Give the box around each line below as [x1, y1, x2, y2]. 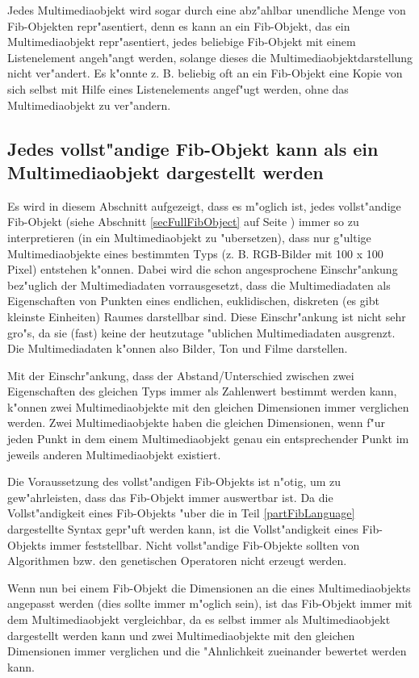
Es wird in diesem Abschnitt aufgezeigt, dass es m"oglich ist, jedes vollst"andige [7, 197, 401, 214]
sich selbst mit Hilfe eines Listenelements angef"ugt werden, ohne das [7, 80, 349, 97]
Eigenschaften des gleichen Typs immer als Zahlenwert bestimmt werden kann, [7, 383, 397, 400]
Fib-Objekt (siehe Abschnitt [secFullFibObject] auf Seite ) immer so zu [7, 213, 359, 230]
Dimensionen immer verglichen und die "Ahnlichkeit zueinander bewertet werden [7, 642, 407, 659]
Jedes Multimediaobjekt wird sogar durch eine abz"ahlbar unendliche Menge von [7, 2, 406, 18]
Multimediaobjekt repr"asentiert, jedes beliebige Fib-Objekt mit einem [7, 33, 356, 50]
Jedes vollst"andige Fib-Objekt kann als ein [7, 136, 379, 161]
